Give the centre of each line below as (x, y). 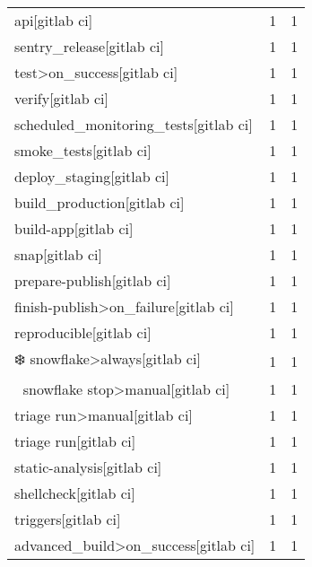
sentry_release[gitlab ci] (89, 46)
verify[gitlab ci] (61, 98)
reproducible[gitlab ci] (83, 332)
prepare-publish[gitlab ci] (93, 280)
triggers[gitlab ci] (68, 519)
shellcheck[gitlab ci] (75, 493)
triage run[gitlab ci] (75, 441)
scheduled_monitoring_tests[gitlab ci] (134, 124)
